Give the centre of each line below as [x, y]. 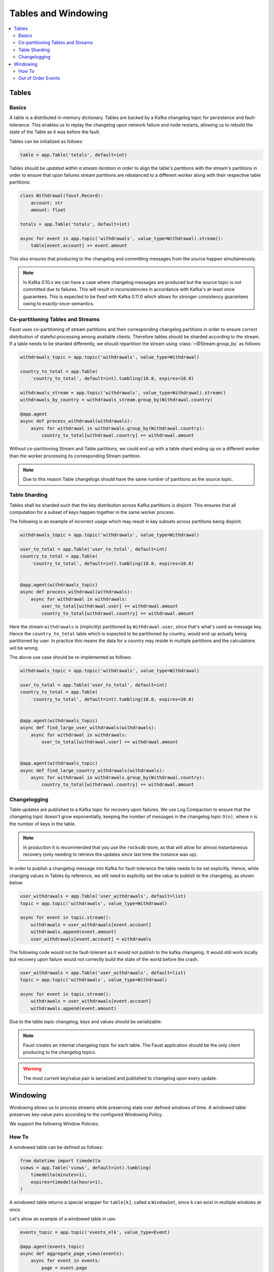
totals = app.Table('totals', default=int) [75, 224]
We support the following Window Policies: [54, 1124]
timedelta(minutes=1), [59, 1175]
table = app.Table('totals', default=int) [74, 155]
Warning [32, 1069]
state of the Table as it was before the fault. [55, 132]
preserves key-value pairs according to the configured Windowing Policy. [86, 1115]
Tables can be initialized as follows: [46, 141]
